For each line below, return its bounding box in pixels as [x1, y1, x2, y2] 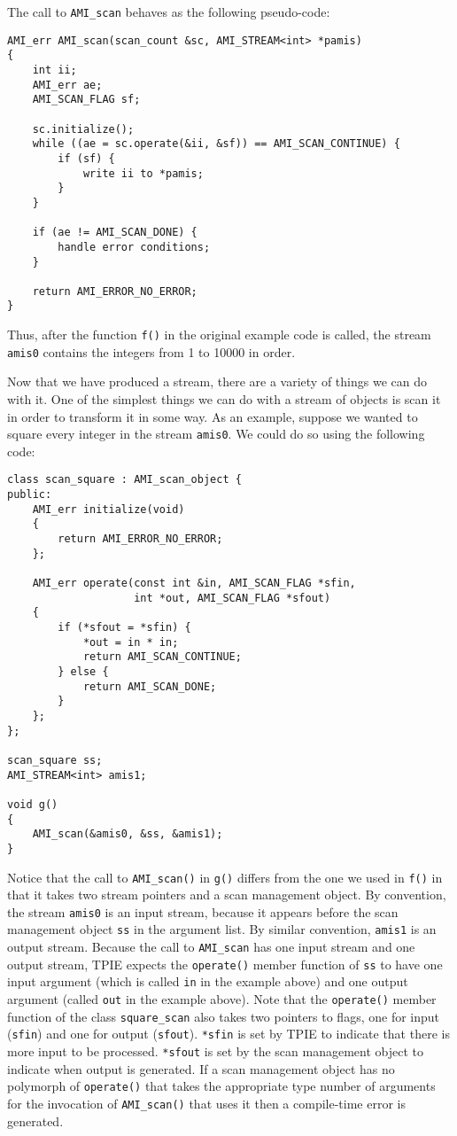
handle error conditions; [58, 240, 211, 253]
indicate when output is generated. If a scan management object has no [7, 1059, 395, 1078]
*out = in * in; [82, 635, 179, 649]
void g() [7, 798, 58, 811]
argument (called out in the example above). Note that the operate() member [7, 990, 437, 1008]
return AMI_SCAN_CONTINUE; [82, 650, 242, 664]
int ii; [32, 63, 77, 76]
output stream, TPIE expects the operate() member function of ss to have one [7, 954, 443, 973]
